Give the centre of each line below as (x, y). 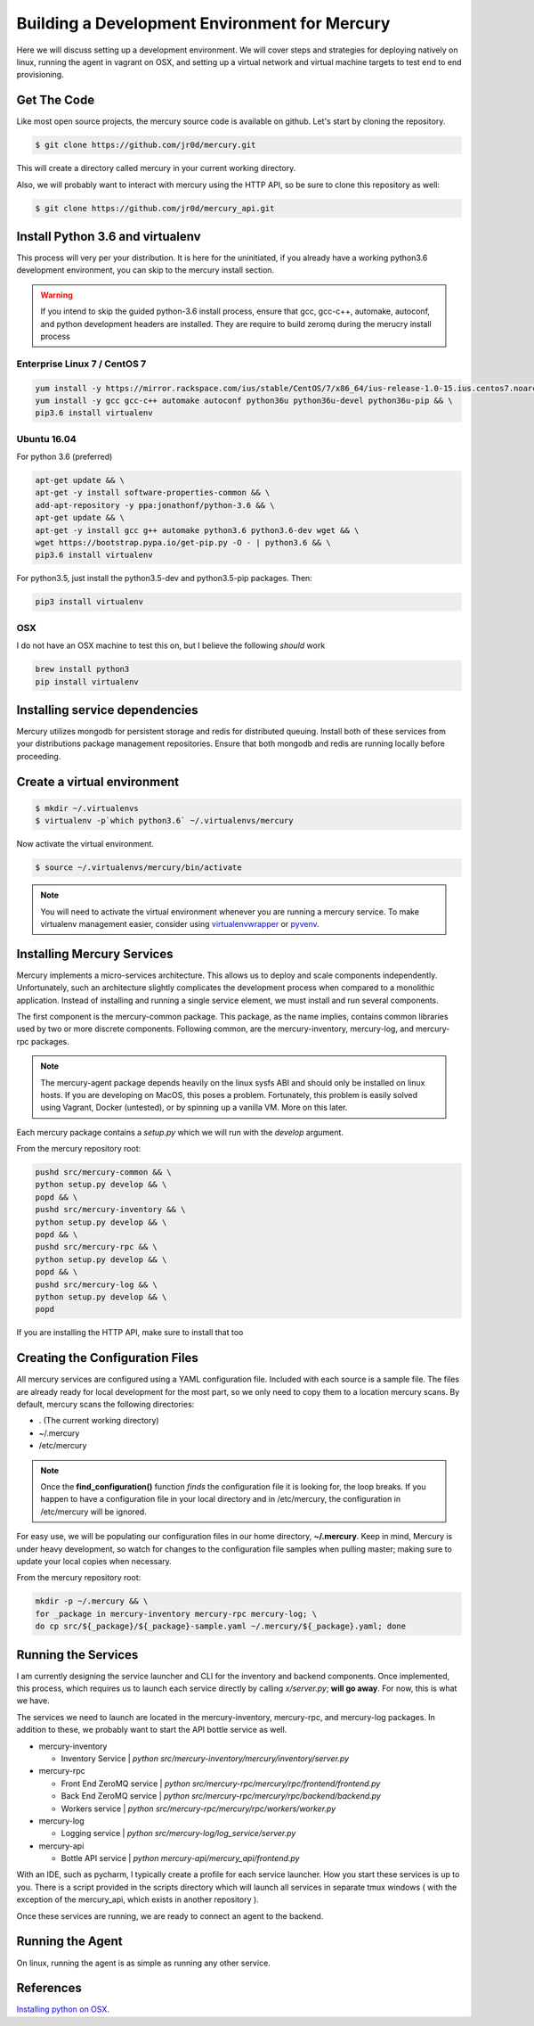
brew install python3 (82, 669)
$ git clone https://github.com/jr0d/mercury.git (146, 145)
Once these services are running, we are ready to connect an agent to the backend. (170, 1915)
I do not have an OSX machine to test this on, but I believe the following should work (171, 645)
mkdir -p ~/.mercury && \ (92, 1601)
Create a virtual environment (98, 781)
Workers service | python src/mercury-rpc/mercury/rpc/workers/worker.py (198, 1809)
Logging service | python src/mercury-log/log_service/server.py (178, 1833)
